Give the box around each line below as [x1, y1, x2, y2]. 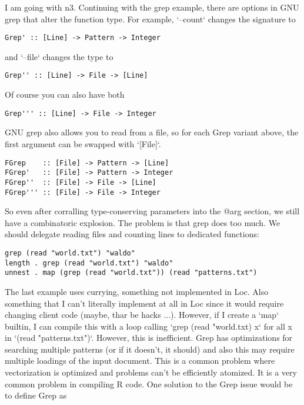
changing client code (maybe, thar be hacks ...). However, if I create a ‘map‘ [5, 308, 279, 321]
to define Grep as [5, 389, 67, 401]
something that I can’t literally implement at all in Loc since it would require [5, 297, 284, 309]
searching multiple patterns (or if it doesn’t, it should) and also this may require [5, 343, 295, 355]
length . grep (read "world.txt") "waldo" [5, 258, 173, 267]
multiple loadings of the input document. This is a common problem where [5, 354, 275, 367]
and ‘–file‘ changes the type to [5, 50, 113, 62]
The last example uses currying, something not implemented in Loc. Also [5, 285, 269, 297]
